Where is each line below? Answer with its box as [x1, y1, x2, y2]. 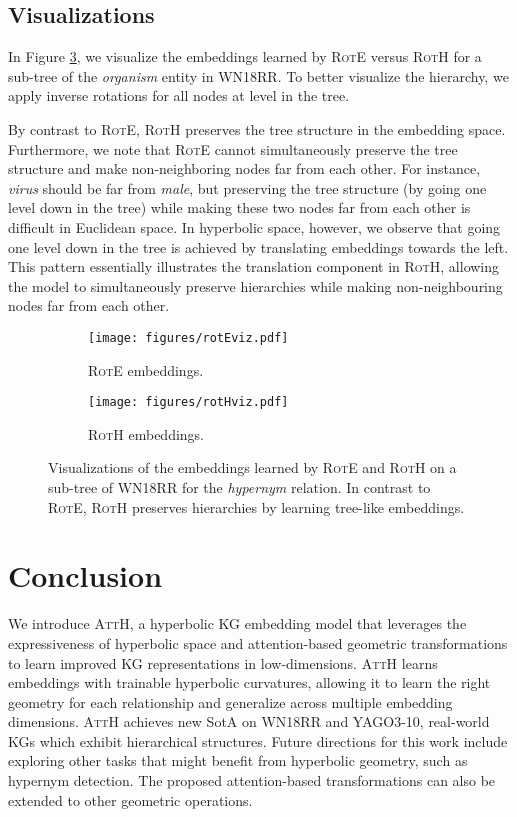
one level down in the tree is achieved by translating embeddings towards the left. [8, 236, 509, 257]
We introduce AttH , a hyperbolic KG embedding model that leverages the [8, 613, 467, 634]
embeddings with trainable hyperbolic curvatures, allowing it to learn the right [8, 672, 491, 693]
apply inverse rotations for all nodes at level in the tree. [8, 85, 350, 106]
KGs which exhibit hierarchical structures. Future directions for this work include [8, 730, 508, 751]
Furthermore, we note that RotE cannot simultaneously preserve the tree [8, 138, 458, 159]
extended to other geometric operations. [8, 789, 253, 810]
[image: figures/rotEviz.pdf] [88, 330, 289, 345]
